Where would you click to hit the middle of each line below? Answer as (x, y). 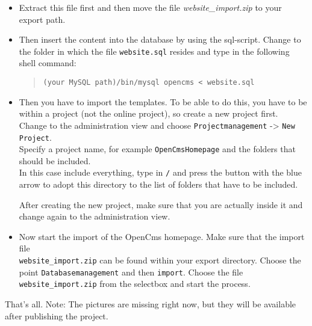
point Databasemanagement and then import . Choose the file (131, 272)
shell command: (48, 63)
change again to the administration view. (95, 216)
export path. (42, 19)
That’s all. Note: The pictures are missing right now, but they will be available (151, 304)
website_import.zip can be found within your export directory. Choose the (160, 260)
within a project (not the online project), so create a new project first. (148, 113)
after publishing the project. (57, 315)
